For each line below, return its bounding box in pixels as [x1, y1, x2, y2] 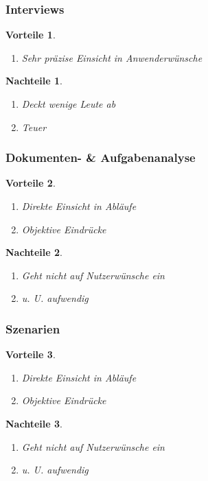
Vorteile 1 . [5, 27, 56, 42]
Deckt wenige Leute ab [21, 97, 116, 110]
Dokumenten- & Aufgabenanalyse [5, 149, 196, 166]
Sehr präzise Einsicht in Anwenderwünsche [21, 50, 203, 64]
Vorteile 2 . [5, 176, 56, 190]
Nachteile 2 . [5, 245, 62, 259]
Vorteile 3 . [5, 347, 56, 362]
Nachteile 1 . [5, 73, 62, 88]
